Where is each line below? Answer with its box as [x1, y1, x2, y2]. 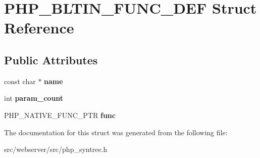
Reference [4, 17, 74, 38]
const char [4, 75, 36, 86]
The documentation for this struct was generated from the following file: [4, 127, 228, 137]
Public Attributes [4, 52, 98, 67]
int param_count [4, 93, 64, 103]
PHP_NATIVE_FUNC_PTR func [4, 109, 116, 120]
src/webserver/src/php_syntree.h [4, 144, 108, 154]
